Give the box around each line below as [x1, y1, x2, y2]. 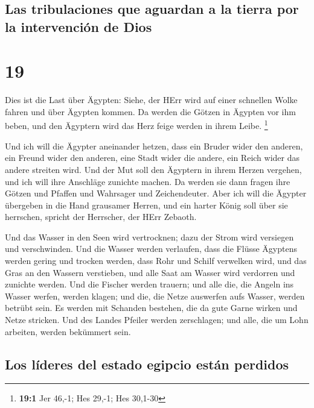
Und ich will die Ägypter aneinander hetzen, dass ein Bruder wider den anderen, [5, 139, 303, 152]
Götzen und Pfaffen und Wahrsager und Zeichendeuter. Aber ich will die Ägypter [5, 187, 307, 199]
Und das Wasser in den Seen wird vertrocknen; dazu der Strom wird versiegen [5, 230, 294, 243]
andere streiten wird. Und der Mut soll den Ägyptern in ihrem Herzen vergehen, [5, 163, 302, 175]
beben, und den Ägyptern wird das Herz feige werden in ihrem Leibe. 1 [5, 118, 268, 132]
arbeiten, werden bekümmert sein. [5, 325, 131, 337]
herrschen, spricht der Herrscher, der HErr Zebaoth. [5, 210, 197, 223]
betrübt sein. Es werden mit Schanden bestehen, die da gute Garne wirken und [5, 301, 298, 314]
